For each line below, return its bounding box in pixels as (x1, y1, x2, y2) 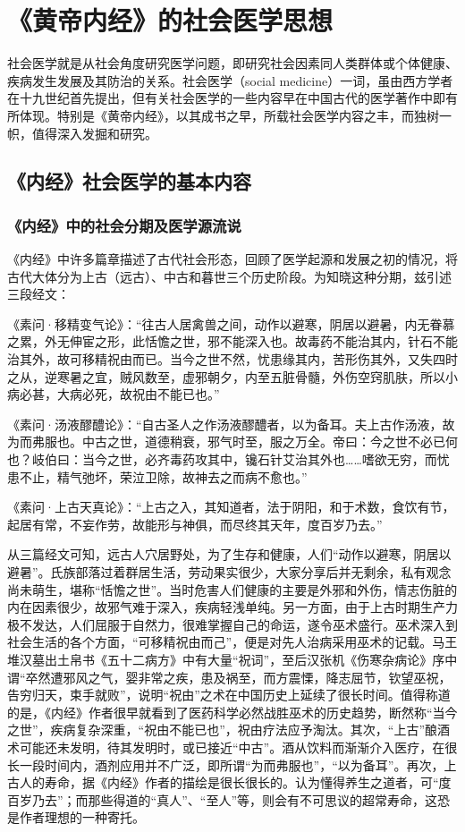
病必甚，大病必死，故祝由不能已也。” (7, 385, 220, 403)
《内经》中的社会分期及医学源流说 (7, 214, 241, 236)
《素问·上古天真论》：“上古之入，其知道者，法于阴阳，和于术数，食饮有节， (7, 497, 455, 516)
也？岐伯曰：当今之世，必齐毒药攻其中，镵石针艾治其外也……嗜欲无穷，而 (7, 450, 437, 469)
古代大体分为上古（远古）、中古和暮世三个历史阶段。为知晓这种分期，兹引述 (7, 267, 452, 285)
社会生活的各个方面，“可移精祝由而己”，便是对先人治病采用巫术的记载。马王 (7, 632, 458, 651)
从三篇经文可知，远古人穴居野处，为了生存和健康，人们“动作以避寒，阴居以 (7, 545, 452, 564)
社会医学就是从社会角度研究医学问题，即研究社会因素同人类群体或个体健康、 (7, 54, 458, 72)
